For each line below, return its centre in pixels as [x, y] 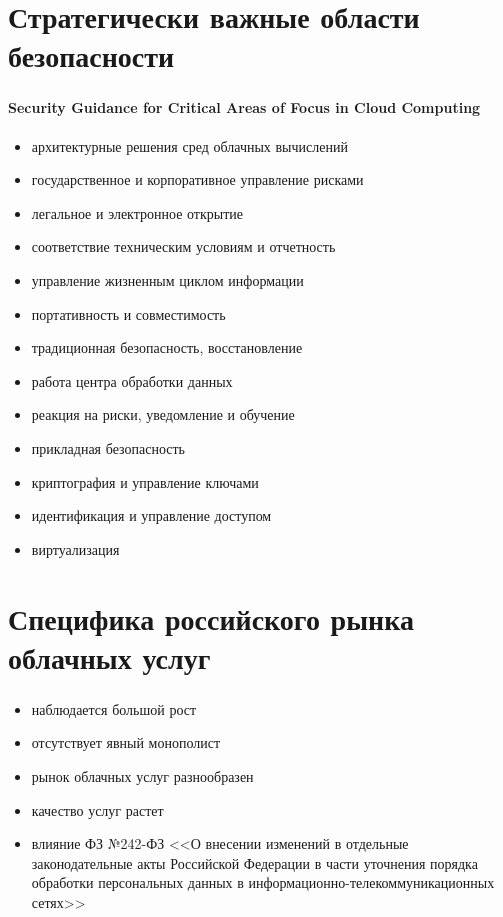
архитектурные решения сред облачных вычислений [189, 145]
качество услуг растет [97, 809]
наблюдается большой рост [114, 708]
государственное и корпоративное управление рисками [197, 179]
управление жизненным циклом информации [167, 280]
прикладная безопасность [108, 448]
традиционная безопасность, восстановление [167, 347]
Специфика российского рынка [211, 617]
